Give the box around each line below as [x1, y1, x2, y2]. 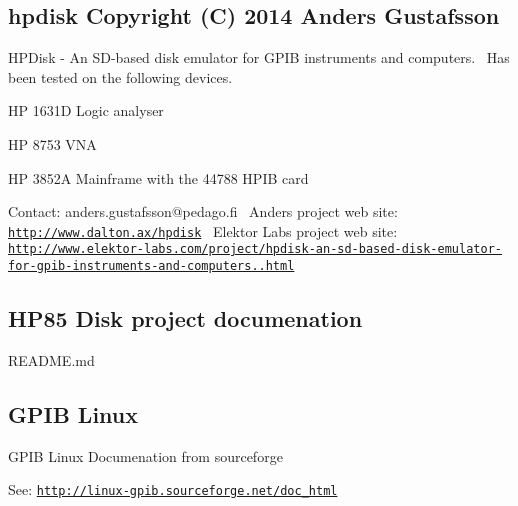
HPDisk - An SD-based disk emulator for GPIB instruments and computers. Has [8, 47, 510, 68]
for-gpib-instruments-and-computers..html [8, 259, 295, 274]
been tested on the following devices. [8, 66, 233, 87]
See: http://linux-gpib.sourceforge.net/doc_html [8, 479, 338, 500]
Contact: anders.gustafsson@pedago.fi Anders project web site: [8, 201, 398, 222]
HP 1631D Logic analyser [8, 100, 164, 121]
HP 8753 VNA [8, 133, 97, 154]
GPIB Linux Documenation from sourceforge [8, 445, 283, 466]
